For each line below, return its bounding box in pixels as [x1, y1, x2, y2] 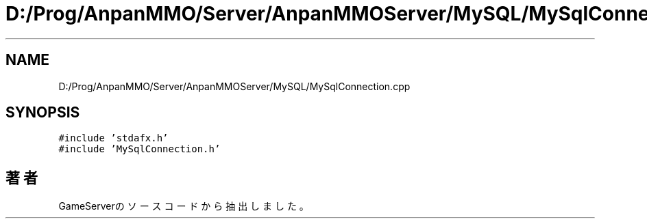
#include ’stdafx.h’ [58, 132, 169, 144]
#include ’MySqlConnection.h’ [58, 143, 221, 155]
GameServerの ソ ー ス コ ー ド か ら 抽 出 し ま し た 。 [58, 200, 309, 212]
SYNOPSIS [5, 104, 80, 122]
